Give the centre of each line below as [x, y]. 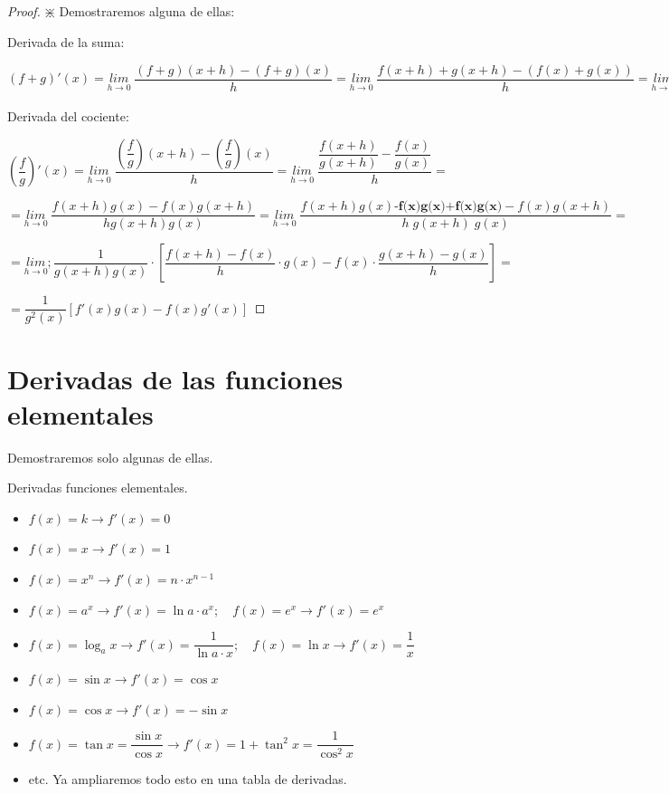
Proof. [24, 11]
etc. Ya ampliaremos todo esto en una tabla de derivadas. [188, 778]
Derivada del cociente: [68, 116]
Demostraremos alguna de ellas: [147, 11]
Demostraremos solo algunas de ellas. [110, 457]
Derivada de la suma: [66, 41]
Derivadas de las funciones [175, 378]
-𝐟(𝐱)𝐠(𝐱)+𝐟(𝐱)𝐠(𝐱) [448, 207]
